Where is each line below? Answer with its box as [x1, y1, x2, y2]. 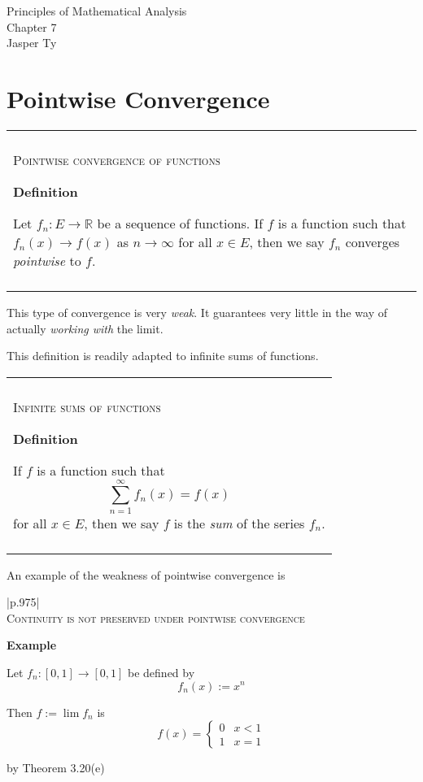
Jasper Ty [7, 34, 57, 51]
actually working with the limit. [7, 319, 164, 337]
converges [345, 232, 400, 251]
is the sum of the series [173, 513, 305, 532]
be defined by [128, 663, 195, 680]
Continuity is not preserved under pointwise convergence [7, 609, 305, 626]
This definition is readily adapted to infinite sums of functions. [7, 347, 319, 364]
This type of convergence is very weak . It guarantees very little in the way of [7, 303, 388, 320]
